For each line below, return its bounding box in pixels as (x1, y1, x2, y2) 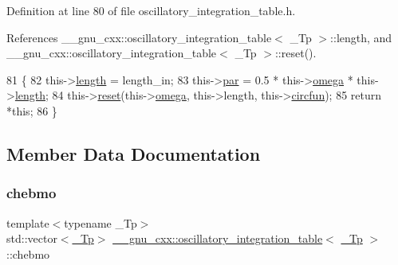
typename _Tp (64, 214, 137, 231)
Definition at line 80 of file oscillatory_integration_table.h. (6, 2, 296, 18)
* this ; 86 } (6, 102, 57, 119)
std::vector (6, 230, 57, 247)
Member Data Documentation (6, 141, 261, 166)
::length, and (330, 29, 392, 45)
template (6, 214, 49, 231)
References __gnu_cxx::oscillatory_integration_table (6, 29, 272, 45)
